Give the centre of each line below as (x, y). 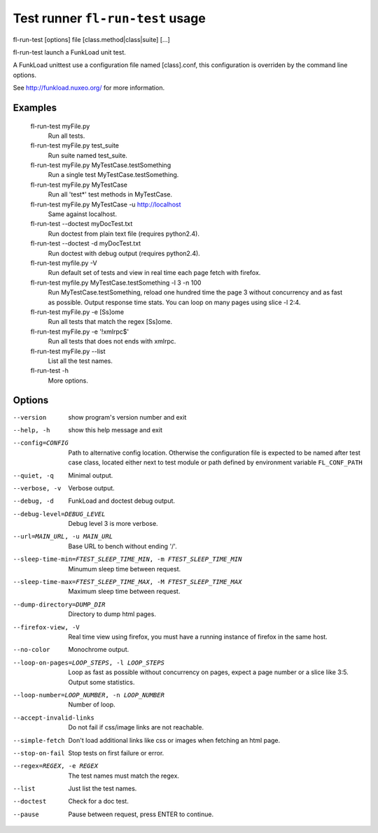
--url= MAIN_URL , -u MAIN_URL (63, 536)
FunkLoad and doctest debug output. (121, 501)
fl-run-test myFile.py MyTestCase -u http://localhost (106, 204)
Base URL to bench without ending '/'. (123, 546)
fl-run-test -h (50, 371)
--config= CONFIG (41, 443)
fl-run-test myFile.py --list (68, 351)
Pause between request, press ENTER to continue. (141, 814)
